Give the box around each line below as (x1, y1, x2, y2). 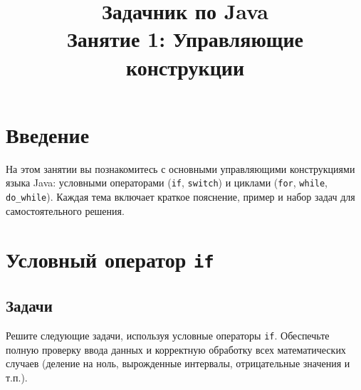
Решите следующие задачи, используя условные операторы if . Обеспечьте (6, 327, 330, 342)
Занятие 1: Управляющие (66, 24, 304, 53)
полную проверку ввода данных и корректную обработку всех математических (6, 342, 346, 357)
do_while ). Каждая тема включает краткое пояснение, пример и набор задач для (6, 189, 355, 204)
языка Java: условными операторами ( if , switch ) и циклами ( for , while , (6, 175, 328, 190)
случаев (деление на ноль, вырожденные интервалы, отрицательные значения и (6, 356, 350, 371)
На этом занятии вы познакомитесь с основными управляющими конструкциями (6, 161, 355, 176)
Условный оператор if (6, 245, 214, 274)
